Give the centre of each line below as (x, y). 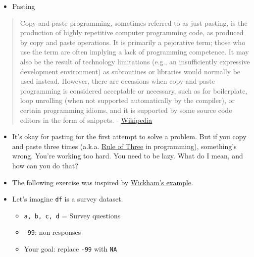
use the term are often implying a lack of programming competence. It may (134, 52)
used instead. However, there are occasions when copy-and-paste (118, 81)
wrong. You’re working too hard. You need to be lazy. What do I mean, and (127, 156)
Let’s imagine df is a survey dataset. (68, 199)
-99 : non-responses (52, 232)
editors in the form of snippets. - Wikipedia (86, 120)
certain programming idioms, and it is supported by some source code (126, 110)
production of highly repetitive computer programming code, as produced (132, 32)
